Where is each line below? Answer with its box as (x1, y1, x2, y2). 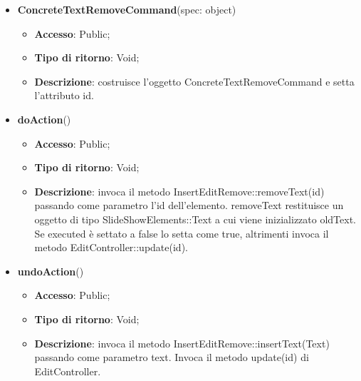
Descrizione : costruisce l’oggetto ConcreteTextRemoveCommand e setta (34, 73, 355, 88)
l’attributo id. (34, 88, 94, 103)
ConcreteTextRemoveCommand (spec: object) (17, 2, 236, 16)
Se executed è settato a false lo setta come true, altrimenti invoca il (34, 225, 329, 240)
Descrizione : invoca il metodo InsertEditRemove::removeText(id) (34, 183, 325, 198)
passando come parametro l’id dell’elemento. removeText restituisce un (34, 198, 344, 213)
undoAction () (17, 263, 84, 278)
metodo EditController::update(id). (34, 240, 188, 255)
